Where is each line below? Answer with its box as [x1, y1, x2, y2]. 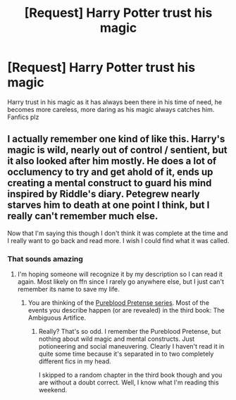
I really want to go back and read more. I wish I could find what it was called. [7, 236, 230, 244]
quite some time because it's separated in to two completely [38, 350, 214, 358]
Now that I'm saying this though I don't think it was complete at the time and [7, 229, 228, 237]
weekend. [38, 386, 68, 394]
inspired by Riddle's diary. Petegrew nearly [7, 188, 200, 200]
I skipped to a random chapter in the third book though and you [38, 371, 223, 380]
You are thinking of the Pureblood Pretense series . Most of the [27, 299, 210, 307]
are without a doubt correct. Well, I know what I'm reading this [38, 378, 220, 387]
